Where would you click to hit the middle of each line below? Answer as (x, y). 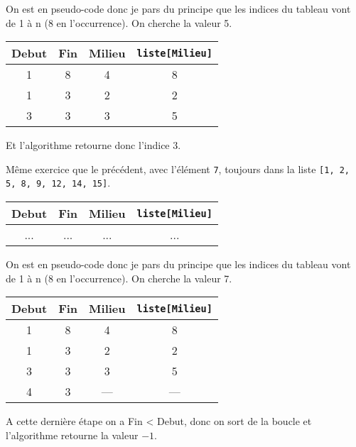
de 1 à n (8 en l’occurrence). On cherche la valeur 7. (119, 278)
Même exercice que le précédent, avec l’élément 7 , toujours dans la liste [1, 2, (178, 169)
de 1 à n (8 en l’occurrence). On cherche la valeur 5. (119, 22)
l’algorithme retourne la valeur (72, 435)
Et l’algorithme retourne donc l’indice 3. (93, 145)
